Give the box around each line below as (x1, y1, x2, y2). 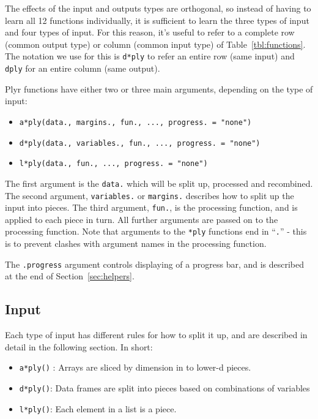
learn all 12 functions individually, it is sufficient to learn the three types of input (5, 13, 309, 26)
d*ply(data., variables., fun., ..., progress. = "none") (19, 138, 261, 148)
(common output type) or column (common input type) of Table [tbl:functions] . (5, 37, 306, 50)
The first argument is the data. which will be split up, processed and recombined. (5, 176, 313, 189)
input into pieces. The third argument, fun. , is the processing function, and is (5, 201, 298, 214)
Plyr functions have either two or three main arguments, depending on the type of (5, 82, 313, 95)
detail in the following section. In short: (5, 340, 153, 353)
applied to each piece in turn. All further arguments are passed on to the (5, 213, 278, 225)
